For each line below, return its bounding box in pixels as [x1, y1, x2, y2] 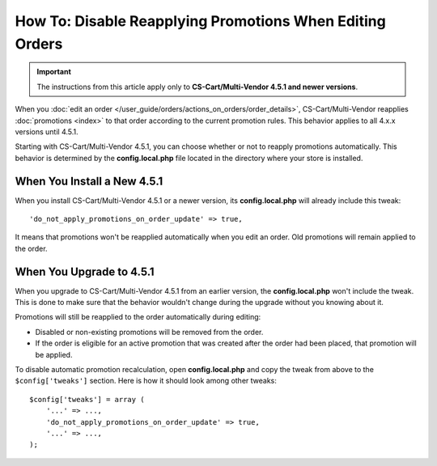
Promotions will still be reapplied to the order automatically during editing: [15, 312, 261, 322]
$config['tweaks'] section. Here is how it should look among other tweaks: [15, 376, 277, 386]
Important [36, 67, 72, 77]
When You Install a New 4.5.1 [15, 174, 163, 188]
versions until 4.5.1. [15, 126, 78, 137]
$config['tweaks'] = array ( [29, 395, 145, 404]
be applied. [35, 349, 73, 359]
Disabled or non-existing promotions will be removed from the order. [35, 327, 264, 337]
